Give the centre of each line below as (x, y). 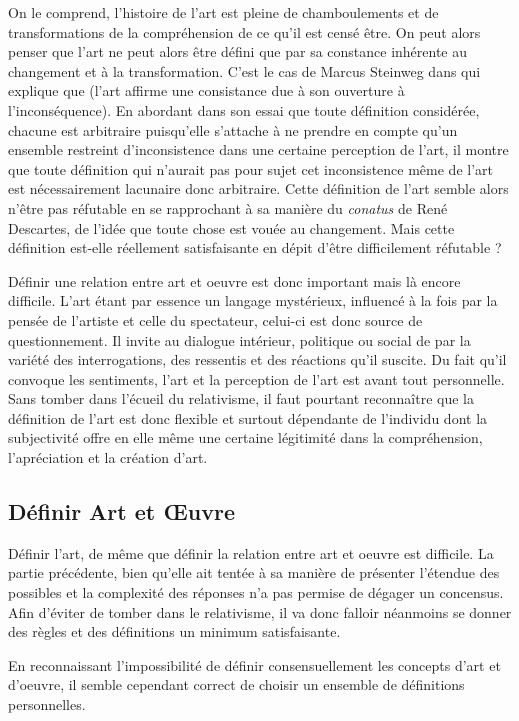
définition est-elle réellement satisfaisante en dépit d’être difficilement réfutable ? (255, 247)
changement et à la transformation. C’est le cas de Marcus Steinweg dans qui (244, 70)
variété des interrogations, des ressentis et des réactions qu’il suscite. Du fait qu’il (257, 359)
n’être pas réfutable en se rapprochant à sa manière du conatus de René (228, 207)
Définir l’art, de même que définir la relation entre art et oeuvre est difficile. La (251, 552)
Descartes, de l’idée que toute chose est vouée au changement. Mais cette (231, 227)
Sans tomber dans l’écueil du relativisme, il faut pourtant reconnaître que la (241, 398)
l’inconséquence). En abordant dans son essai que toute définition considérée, (244, 109)
